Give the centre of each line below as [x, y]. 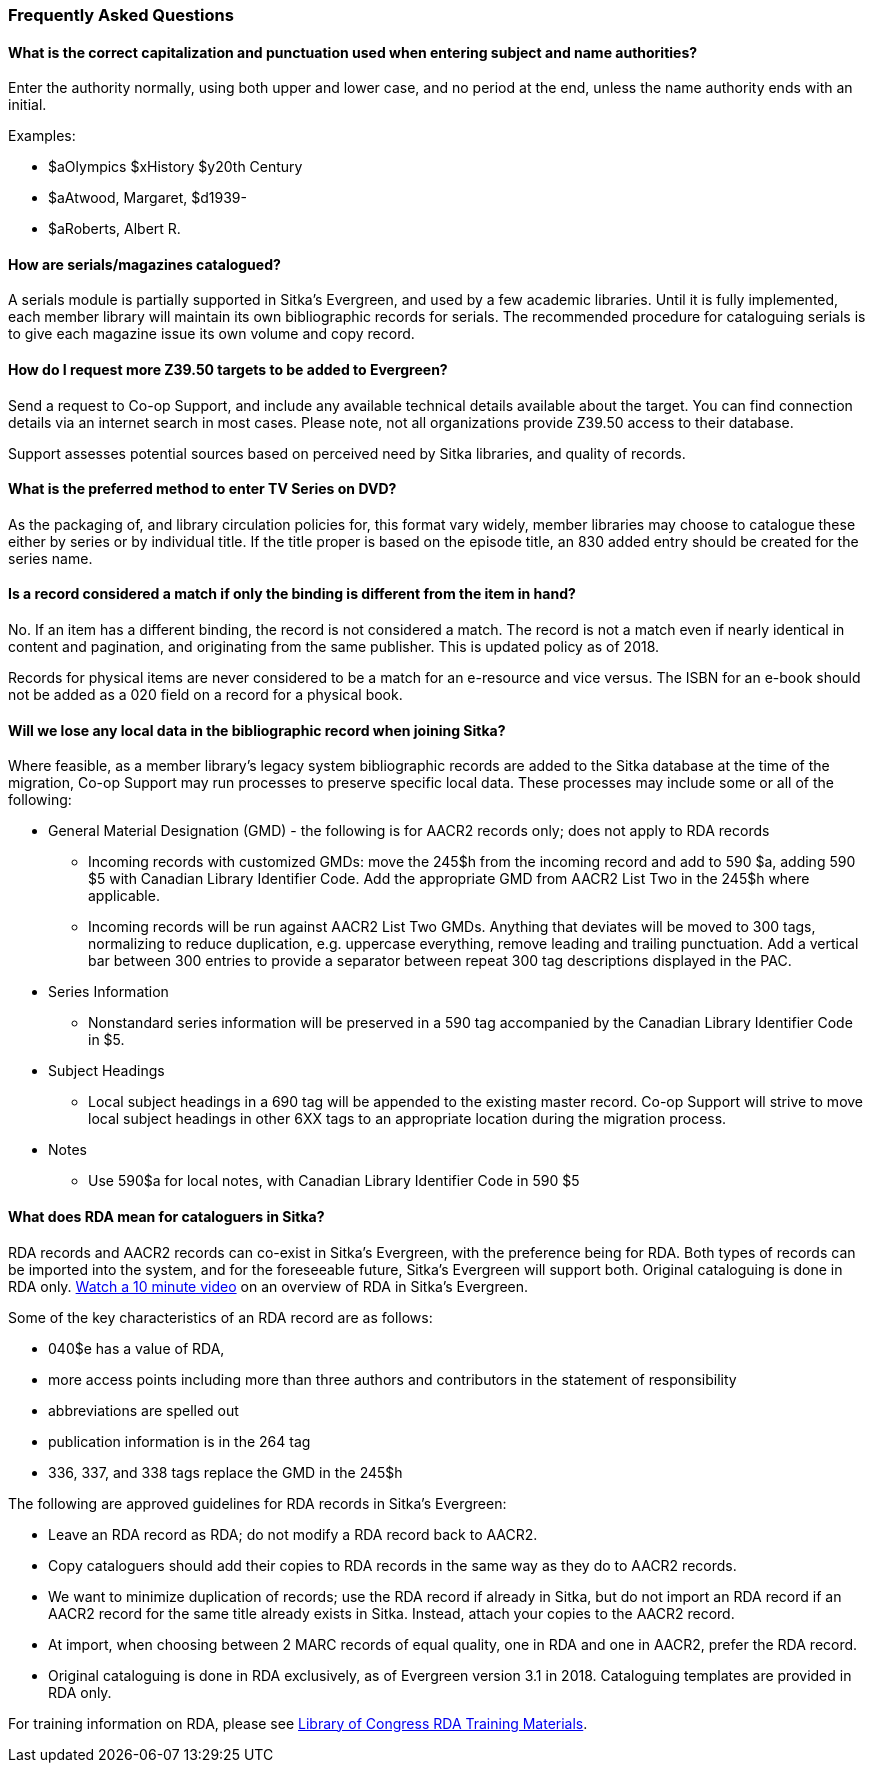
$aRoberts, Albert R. [114, 229]
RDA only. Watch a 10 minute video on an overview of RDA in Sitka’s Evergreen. [268, 1286]
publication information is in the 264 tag [179, 1441]
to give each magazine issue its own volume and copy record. [211, 334]
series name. [50, 558]
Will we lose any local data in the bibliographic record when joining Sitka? [257, 730]
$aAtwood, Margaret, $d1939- [147, 198]
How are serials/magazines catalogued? [144, 264]
